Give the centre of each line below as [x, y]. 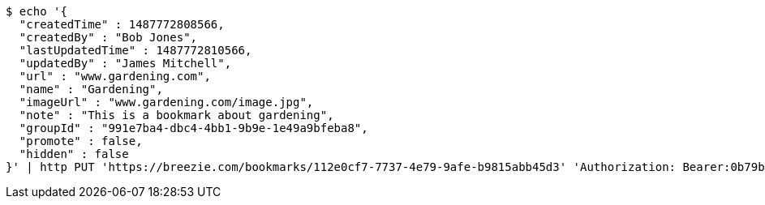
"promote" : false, [81, 141]
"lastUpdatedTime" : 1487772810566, [135, 50]
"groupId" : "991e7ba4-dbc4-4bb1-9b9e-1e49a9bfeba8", [193, 128]
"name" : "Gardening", [91, 89]
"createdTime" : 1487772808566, [122, 24]
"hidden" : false [74, 154]
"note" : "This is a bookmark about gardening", [176, 115]
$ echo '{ [37, 11]
